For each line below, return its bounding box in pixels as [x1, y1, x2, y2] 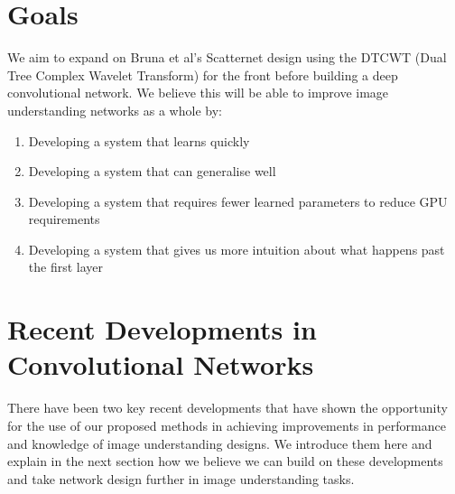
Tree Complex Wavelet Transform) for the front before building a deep [7, 65, 398, 84]
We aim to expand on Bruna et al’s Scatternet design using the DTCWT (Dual [7, 48, 447, 67]
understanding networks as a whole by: [7, 100, 222, 119]
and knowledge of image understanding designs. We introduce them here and [7, 433, 432, 452]
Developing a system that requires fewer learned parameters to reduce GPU [28, 191, 448, 210]
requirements [28, 210, 100, 228]
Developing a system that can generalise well [28, 162, 276, 181]
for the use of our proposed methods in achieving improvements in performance [7, 415, 446, 434]
